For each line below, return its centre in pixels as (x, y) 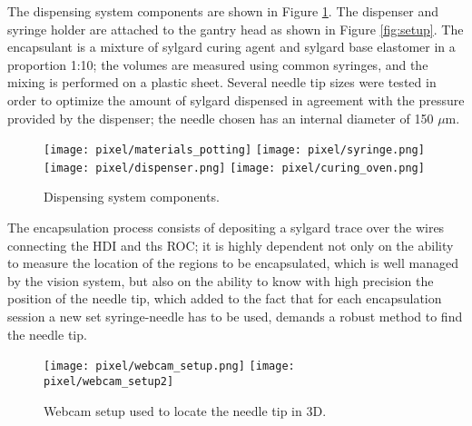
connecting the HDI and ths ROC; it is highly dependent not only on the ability (231, 245)
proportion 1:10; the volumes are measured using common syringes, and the (218, 64)
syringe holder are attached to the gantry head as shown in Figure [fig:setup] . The (236, 29)
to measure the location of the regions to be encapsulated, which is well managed (233, 263)
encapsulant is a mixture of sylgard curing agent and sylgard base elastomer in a (231, 47)
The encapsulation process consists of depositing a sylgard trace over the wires (226, 228)
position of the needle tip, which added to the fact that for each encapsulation (225, 298)
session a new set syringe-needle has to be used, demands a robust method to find (235, 317)
